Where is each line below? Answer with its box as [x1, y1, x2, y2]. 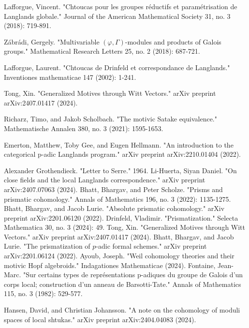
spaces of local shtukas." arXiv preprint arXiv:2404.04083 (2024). [4, 314, 196, 324]
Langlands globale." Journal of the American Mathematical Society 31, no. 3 [4, 11, 231, 21]
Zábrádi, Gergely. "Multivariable [4, 36, 100, 46]
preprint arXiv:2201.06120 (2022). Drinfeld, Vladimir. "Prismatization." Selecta [4, 212, 238, 223]
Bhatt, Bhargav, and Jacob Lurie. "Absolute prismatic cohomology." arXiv [4, 203, 225, 213]
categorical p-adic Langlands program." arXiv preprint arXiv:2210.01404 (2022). [4, 149, 241, 159]
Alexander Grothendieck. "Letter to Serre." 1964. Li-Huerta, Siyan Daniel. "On [4, 165, 237, 175]
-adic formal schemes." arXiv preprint [96, 241, 207, 251]
